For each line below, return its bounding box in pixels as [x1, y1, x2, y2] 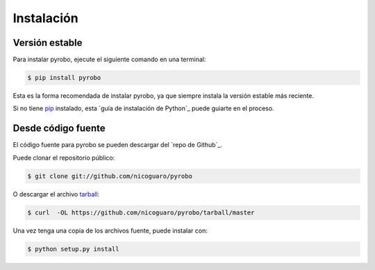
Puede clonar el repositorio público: [12, 153, 115, 162]
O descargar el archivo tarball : [12, 189, 100, 198]
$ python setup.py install [27, 245, 119, 253]
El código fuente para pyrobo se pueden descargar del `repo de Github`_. [12, 141, 222, 149]
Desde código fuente [12, 122, 106, 135]
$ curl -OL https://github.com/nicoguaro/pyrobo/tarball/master [27, 208, 255, 217]
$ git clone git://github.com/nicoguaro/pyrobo [27, 172, 192, 180]
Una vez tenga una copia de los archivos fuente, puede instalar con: [12, 226, 208, 235]
